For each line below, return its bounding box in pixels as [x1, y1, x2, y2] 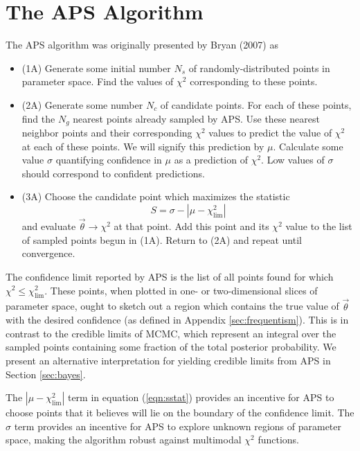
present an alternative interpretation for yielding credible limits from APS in [6, 353, 331, 367]
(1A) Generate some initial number [21, 60, 171, 75]
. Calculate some [273, 139, 343, 153]
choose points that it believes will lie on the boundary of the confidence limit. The [6, 405, 354, 420]
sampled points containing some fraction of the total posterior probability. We [6, 339, 336, 354]
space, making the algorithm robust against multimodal [6, 432, 242, 447]
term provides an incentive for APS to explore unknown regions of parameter [14, 418, 342, 433]
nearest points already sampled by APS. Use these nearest [73, 111, 320, 125]
